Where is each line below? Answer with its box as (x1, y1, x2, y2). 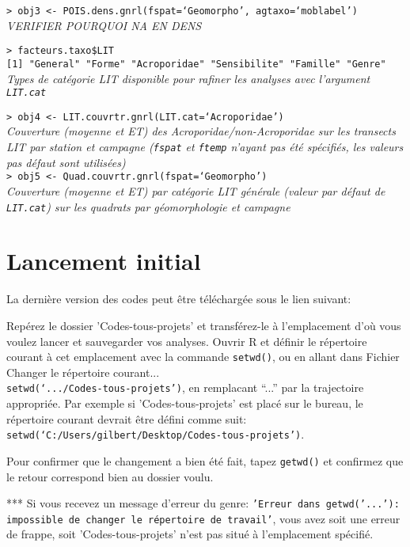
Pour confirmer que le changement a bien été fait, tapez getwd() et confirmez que (6, 452, 404, 469)
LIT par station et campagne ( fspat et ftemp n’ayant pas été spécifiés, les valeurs (6, 139, 404, 155)
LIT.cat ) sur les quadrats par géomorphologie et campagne (6, 198, 290, 215)
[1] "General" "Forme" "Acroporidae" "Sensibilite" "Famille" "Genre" (6, 58, 386, 70)
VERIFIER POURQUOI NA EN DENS (6, 17, 202, 33)
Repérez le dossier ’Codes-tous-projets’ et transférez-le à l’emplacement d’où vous (6, 317, 401, 333)
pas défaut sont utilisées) (6, 154, 126, 170)
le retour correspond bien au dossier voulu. (6, 468, 214, 484)
